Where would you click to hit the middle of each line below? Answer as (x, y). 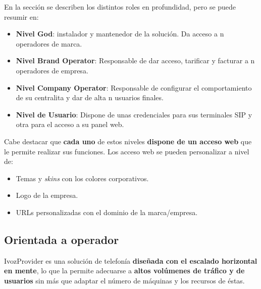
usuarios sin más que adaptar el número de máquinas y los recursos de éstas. (124, 280)
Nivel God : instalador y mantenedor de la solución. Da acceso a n (120, 34)
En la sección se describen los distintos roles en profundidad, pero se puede (120, 7)
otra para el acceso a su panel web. (70, 124)
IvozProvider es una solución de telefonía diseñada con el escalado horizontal (131, 260)
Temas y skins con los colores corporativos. (82, 178)
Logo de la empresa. (47, 195)
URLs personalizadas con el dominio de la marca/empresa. (107, 212)
